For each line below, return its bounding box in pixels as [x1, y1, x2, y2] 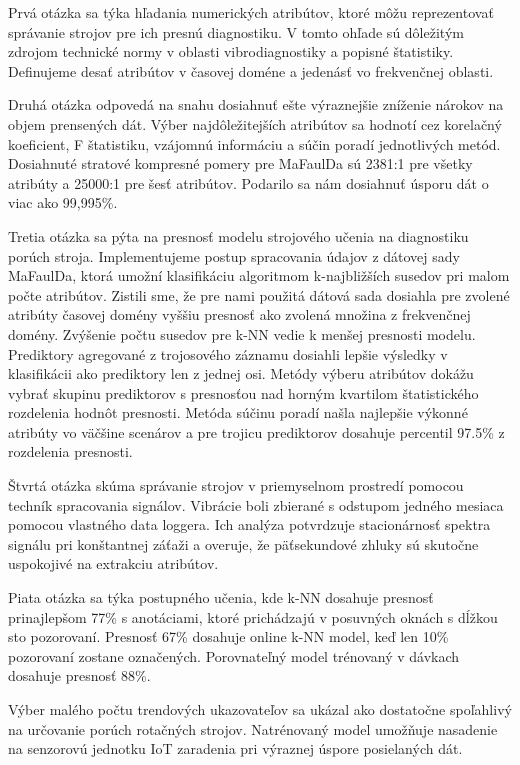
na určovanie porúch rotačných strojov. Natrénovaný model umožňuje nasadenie [8, 718, 498, 739]
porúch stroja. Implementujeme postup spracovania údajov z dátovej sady [8, 245, 460, 266]
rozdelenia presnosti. [8, 441, 133, 462]
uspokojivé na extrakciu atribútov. [8, 553, 219, 574]
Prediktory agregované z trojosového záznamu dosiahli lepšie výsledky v [8, 343, 448, 364]
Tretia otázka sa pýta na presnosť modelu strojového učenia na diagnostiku [8, 225, 469, 246]
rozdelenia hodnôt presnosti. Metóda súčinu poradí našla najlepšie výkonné [8, 402, 468, 423]
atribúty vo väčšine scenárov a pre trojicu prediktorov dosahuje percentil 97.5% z [8, 421, 505, 442]
